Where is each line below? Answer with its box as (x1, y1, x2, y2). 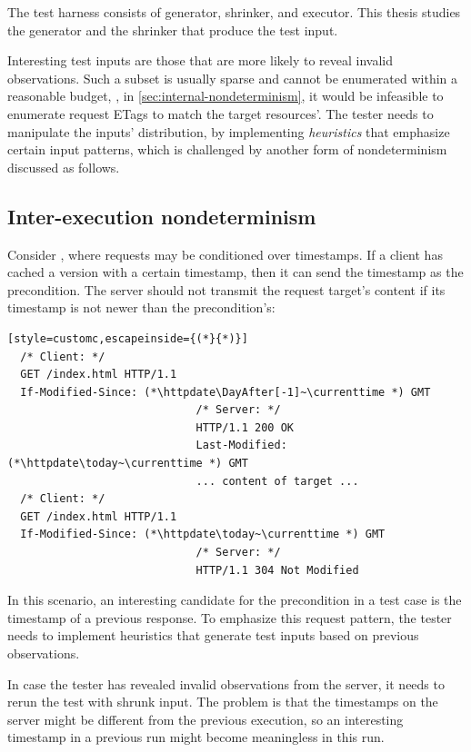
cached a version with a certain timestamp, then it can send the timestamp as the (7, 262, 464, 282)
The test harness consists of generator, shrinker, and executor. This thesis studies (7, 3, 461, 21)
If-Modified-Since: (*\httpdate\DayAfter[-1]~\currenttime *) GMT (20, 385, 431, 399)
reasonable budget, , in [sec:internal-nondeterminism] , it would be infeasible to (7, 86, 444, 105)
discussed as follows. (7, 157, 120, 176)
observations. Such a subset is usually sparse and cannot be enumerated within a (7, 68, 458, 87)
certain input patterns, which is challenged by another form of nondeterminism (7, 140, 447, 159)
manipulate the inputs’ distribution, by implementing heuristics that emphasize (7, 122, 450, 141)
